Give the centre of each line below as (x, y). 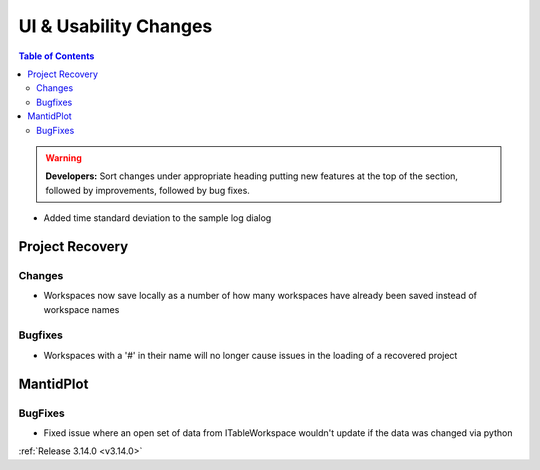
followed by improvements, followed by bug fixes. (147, 190)
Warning (63, 157)
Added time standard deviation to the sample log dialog (157, 218)
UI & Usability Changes (115, 26)
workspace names (81, 309)
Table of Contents (56, 56)
